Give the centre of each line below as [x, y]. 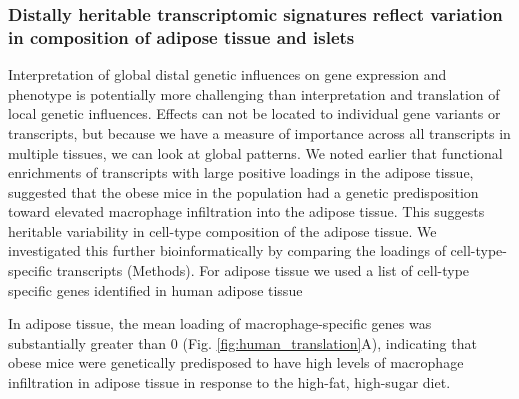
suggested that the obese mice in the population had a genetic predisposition [243, 191]
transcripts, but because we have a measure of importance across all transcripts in [259, 132]
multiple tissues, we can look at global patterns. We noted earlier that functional [255, 152]
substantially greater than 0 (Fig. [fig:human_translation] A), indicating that [242, 342]
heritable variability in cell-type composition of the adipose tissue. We [222, 230]
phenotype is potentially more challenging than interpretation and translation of [254, 93]
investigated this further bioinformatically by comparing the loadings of [227, 250]
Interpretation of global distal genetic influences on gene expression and [227, 74]
